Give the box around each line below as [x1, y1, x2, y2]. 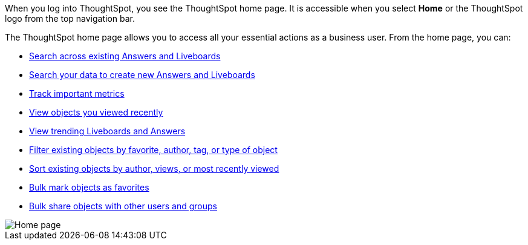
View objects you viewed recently [29, 107, 163, 117]
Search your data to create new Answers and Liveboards [29, 70, 255, 80]
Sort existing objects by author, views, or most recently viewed [29, 163, 279, 174]
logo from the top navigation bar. [5, 13, 135, 24]
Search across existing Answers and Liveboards [29, 51, 221, 61]
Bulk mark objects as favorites [29, 182, 149, 192]
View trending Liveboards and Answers [29, 126, 186, 136]
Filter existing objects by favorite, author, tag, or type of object [29, 145, 278, 155]
